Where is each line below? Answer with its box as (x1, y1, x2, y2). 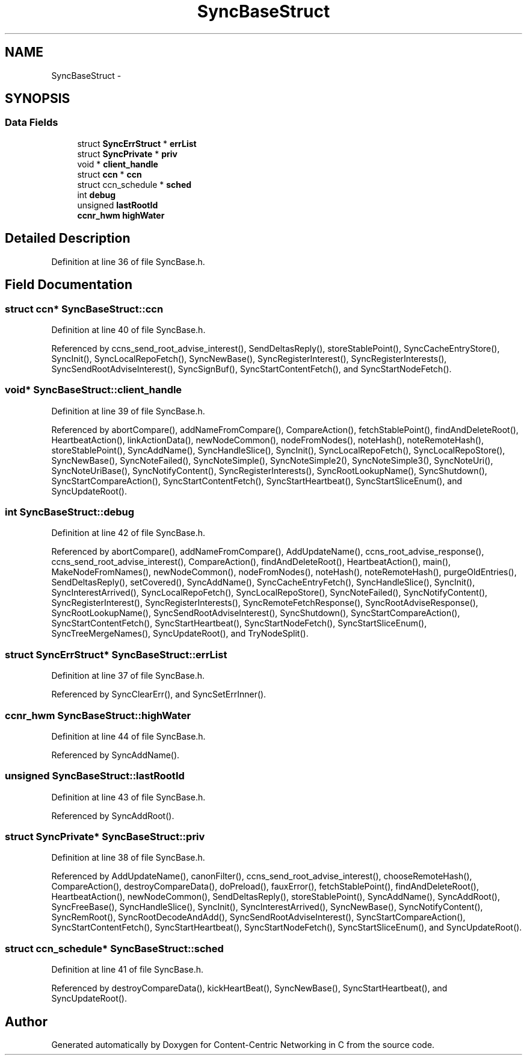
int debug (77, 189, 116, 200)
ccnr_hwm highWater (77, 210, 165, 220)
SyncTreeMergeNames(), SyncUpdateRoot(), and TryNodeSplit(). (51, 628, 309, 639)
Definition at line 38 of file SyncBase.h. (51, 852, 205, 863)
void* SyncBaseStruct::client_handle (5, 384, 182, 396)
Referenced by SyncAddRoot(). (51, 810, 174, 821)
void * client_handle (77, 158, 158, 169)
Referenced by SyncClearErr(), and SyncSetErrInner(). (51, 689, 267, 700)
